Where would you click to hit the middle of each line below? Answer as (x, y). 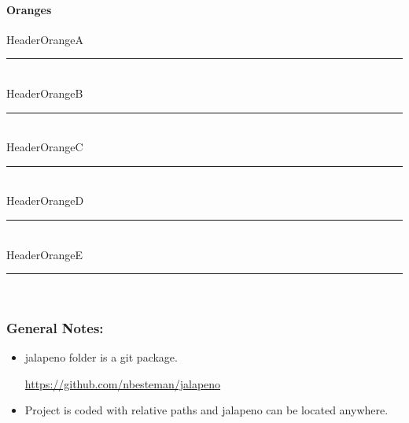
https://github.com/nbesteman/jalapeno (123, 383)
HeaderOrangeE (45, 254)
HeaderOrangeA (45, 39)
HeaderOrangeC (45, 147)
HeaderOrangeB (45, 93)
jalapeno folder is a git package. (101, 356)
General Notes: (55, 327)
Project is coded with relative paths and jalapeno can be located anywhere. (206, 410)
